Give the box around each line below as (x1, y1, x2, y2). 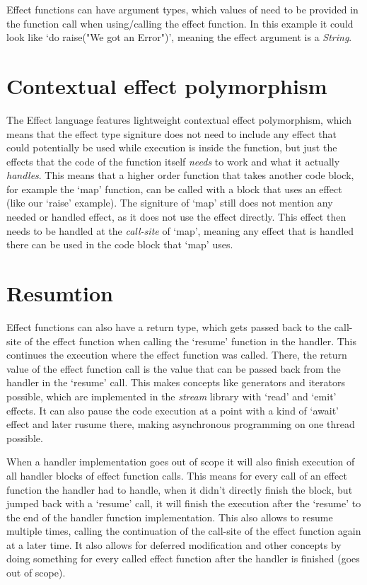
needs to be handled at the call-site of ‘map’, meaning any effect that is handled (6, 223, 354, 238)
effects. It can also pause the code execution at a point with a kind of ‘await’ (6, 402, 339, 417)
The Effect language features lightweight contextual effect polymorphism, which (6, 112, 352, 127)
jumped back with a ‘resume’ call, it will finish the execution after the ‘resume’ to (6, 496, 361, 511)
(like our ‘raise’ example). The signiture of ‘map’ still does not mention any (6, 195, 333, 210)
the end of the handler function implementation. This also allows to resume (6, 509, 333, 524)
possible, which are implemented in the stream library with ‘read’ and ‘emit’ (6, 388, 337, 403)
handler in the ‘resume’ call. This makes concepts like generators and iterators (6, 375, 345, 390)
